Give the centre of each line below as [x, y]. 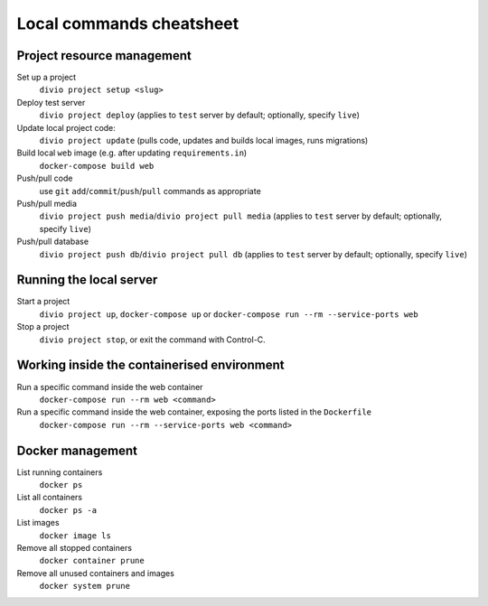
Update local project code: [66, 127]
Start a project [43, 302]
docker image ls [75, 536]
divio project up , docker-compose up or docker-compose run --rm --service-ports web [229, 314]
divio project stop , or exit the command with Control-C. [152, 340]
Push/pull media [47, 203]
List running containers [60, 472]
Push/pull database [53, 242]
